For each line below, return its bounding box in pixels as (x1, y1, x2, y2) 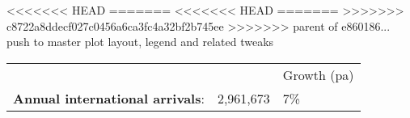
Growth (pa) (282, 65, 354, 84)
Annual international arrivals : (13, 88, 205, 107)
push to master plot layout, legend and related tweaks (6, 33, 274, 50)
